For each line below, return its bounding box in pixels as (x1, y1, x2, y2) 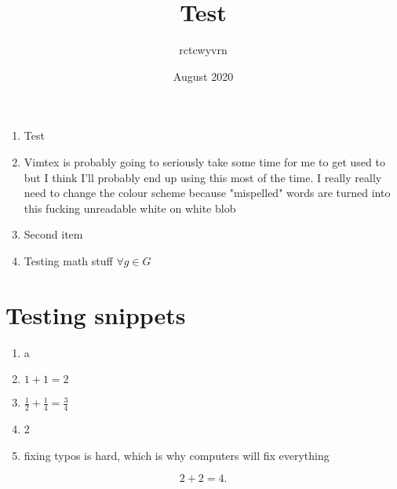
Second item (24, 226, 83, 243)
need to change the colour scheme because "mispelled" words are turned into (24, 184, 391, 201)
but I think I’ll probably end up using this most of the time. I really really (24, 169, 382, 185)
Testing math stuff (24, 252, 113, 268)
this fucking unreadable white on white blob (24, 199, 236, 216)
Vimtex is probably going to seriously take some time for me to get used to (24, 153, 385, 170)
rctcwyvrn (179, 42, 228, 58)
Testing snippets (5, 298, 186, 330)
